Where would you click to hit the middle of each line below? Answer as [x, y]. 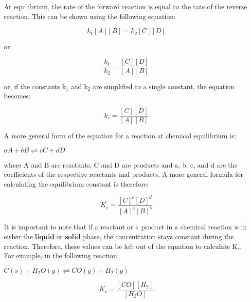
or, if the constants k [35, 86]
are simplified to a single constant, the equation [163, 86]
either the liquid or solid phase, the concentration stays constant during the [119, 236]
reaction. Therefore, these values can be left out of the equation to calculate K [121, 246]
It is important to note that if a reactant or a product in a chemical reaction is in [125, 227]
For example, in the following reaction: [62, 255]
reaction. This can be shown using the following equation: [90, 16]
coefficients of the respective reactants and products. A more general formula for [124, 174]
